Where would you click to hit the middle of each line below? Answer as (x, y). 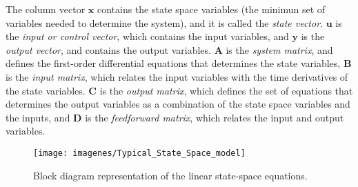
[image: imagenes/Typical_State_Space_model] (139, 153)
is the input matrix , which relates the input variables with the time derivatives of (177, 76)
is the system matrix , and (279, 49)
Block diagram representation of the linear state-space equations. (170, 175)
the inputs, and (38, 117)
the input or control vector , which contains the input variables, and (147, 36)
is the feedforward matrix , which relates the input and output (215, 117)
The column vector (46, 9)
